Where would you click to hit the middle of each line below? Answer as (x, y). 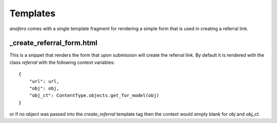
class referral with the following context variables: (62, 62)
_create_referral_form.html (53, 43)
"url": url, (44, 81)
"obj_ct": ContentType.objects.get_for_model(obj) (94, 95)
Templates (33, 13)
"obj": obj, (44, 89)
